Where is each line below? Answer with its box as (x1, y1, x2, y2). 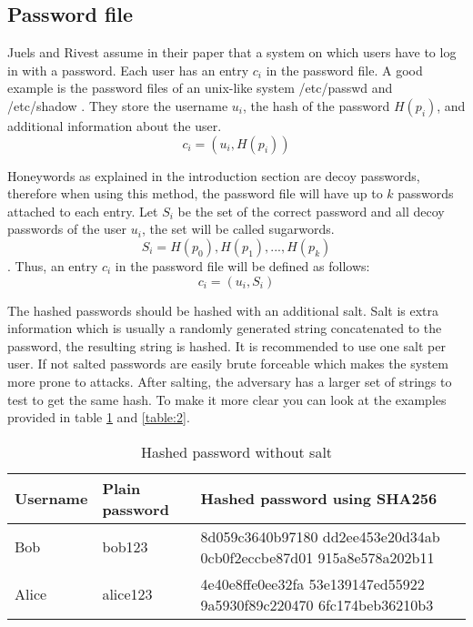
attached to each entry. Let (7, 201, 158, 220)
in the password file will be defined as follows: (115, 256, 370, 275)
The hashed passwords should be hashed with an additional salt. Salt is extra (7, 300, 438, 319)
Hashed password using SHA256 (200, 488, 438, 510)
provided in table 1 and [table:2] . (7, 408, 190, 427)
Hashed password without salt (140, 440, 333, 462)
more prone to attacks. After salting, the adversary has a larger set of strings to (7, 371, 452, 390)
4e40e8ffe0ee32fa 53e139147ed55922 (200, 572, 425, 594)
